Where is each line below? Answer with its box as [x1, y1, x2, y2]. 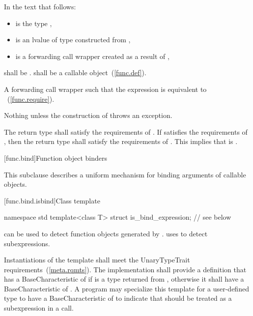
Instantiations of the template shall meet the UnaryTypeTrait [4, 255, 190, 265]
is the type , [15, 18, 52, 28]
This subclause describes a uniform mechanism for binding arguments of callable [4, 169, 246, 179]
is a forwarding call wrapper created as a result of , [15, 51, 169, 61]
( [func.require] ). [7, 93, 55, 104]
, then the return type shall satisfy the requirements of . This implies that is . [4, 136, 238, 146]
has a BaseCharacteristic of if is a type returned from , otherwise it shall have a [4, 274, 244, 284]
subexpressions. [4, 238, 50, 248]
